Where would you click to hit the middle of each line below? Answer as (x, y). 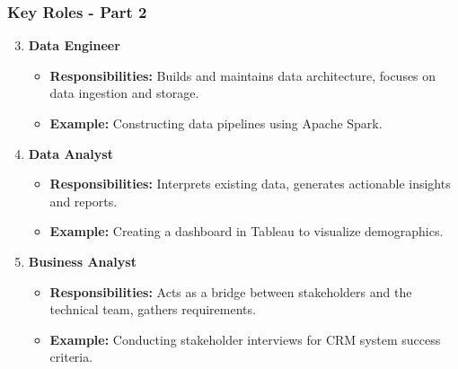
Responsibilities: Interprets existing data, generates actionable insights (250, 184)
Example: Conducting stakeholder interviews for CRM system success (245, 339)
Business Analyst (82, 261)
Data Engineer (74, 45)
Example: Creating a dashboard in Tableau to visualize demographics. (247, 231)
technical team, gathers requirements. (153, 309)
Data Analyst (70, 153)
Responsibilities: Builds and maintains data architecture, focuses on (243, 75)
